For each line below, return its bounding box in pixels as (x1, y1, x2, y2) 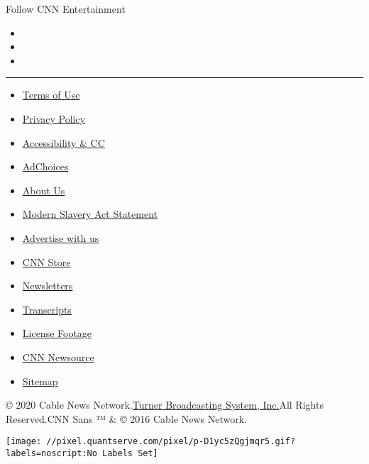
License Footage (22, 326, 92, 341)
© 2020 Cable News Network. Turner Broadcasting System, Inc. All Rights (6, 397, 324, 412)
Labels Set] (102, 448, 158, 458)
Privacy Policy (22, 111, 86, 126)
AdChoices (22, 159, 69, 174)
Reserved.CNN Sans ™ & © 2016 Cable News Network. (6, 411, 247, 426)
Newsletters (22, 278, 73, 293)
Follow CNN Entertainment (6, 1, 126, 16)
